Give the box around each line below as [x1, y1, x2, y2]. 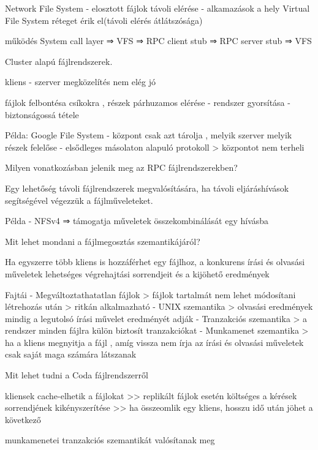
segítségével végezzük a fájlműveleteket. [5, 193, 153, 206]
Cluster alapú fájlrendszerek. [5, 54, 113, 67]
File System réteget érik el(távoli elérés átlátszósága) [5, 13, 203, 26]
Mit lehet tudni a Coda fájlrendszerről [5, 369, 148, 381]
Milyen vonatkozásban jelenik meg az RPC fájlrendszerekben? [5, 161, 238, 174]
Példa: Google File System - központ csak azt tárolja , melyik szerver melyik [5, 129, 292, 141]
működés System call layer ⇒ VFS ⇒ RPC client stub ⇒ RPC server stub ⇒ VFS [5, 34, 312, 47]
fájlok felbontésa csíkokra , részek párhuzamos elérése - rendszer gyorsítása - [5, 96, 290, 108]
